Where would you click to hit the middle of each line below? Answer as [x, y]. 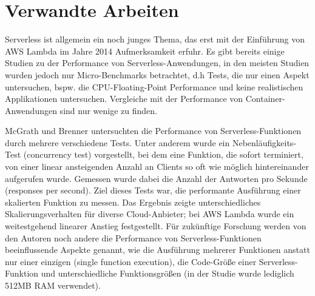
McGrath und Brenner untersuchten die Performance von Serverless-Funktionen [153, 131]
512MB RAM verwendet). [53, 285]
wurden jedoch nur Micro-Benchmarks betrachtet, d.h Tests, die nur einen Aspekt [157, 74]
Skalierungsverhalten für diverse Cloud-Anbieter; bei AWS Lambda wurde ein [150, 214]
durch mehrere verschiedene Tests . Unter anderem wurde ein [117, 142]
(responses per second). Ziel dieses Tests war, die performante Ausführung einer [153, 190]
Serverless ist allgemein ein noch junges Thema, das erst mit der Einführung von [155, 39]
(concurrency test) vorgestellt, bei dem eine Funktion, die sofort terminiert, [163, 154]
